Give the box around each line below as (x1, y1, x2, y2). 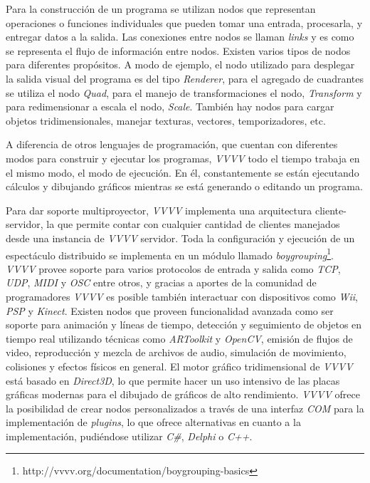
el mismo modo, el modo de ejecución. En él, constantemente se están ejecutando (6, 165, 359, 180)
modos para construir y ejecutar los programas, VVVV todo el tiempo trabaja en (6, 150, 360, 165)
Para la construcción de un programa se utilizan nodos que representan (6, 1, 316, 16)
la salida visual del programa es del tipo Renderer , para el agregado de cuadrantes (6, 71, 364, 85)
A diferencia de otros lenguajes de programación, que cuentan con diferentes (6, 137, 338, 152)
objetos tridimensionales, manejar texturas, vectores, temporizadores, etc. (6, 113, 326, 128)
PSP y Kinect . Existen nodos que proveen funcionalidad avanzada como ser (6, 303, 334, 318)
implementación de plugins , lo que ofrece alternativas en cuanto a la (6, 415, 301, 430)
